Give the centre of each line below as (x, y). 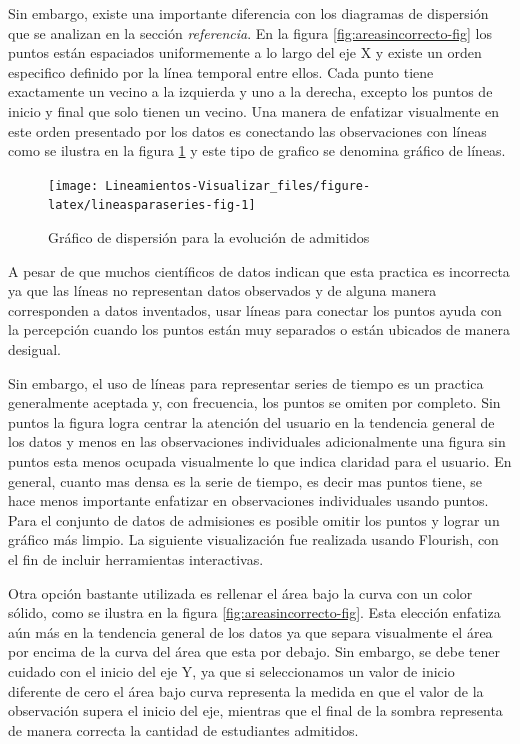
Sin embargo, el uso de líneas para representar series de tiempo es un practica (246, 382)
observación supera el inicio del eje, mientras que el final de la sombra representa (255, 710)
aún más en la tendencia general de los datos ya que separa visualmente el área (250, 631)
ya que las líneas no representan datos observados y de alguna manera (222, 290)
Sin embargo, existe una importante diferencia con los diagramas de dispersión (248, 13)
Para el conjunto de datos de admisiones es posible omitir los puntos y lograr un (254, 519)
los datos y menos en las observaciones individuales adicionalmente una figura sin (257, 441)
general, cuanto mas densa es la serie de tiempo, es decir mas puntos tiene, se (245, 480)
